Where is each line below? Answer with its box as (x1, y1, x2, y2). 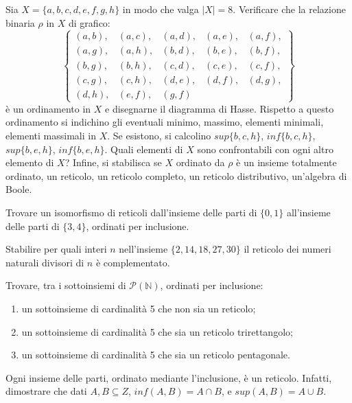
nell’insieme (119, 242, 168, 256)
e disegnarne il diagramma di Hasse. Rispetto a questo (105, 101, 334, 115)
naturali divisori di (5, 255, 84, 269)
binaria (5, 15, 35, 30)
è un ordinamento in (5, 101, 91, 115)
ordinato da (176, 155, 225, 170)
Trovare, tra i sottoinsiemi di (5, 278, 126, 292)
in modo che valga (122, 2, 199, 16)
